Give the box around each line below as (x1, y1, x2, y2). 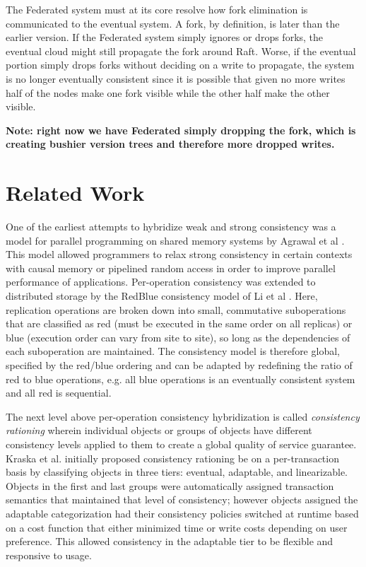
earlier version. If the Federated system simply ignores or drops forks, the (6, 30, 324, 45)
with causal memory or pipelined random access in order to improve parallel (6, 260, 336, 275)
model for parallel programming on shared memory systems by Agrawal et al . (6, 233, 345, 247)
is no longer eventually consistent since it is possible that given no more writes (6, 71, 346, 86)
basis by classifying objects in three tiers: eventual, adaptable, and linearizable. (6, 464, 348, 479)
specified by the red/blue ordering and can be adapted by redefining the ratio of (6, 358, 353, 372)
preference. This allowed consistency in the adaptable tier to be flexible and (6, 534, 333, 549)
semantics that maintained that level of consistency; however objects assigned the (6, 492, 358, 507)
